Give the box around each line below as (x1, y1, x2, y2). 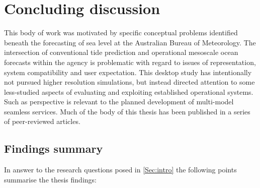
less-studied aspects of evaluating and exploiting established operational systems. (4, 86, 253, 97)
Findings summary (4, 141, 103, 156)
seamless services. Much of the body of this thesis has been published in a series (4, 106, 250, 116)
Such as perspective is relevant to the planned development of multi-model (4, 96, 234, 107)
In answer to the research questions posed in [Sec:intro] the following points (4, 164, 237, 175)
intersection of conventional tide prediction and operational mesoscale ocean (4, 47, 238, 57)
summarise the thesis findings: (4, 174, 97, 184)
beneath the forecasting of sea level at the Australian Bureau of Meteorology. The (4, 37, 256, 47)
